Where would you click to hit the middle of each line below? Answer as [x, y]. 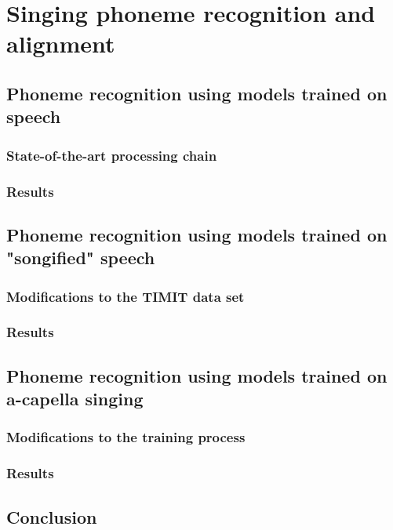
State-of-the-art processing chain [112, 155]
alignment [61, 44]
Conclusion [52, 516]
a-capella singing [75, 399]
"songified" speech [81, 258]
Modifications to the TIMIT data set [126, 296]
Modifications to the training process [126, 437]
